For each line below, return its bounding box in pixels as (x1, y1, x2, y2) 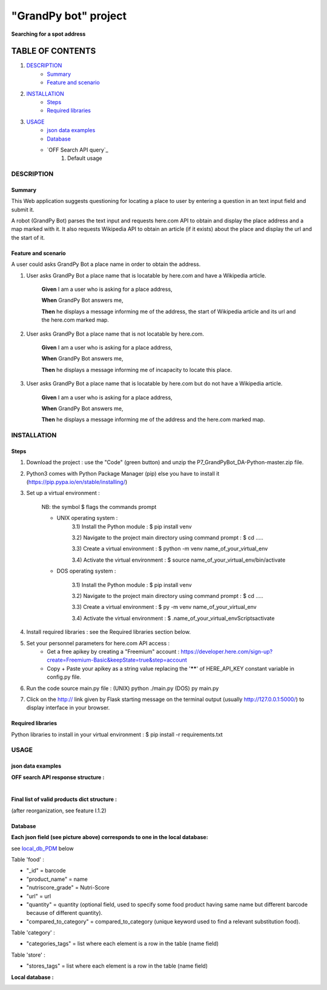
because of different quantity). (26, 909, 103, 917)
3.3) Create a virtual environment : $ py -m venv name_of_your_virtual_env (71, 603, 257, 611)
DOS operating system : (56, 567, 116, 575)
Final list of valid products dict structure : (11, 796, 117, 803)
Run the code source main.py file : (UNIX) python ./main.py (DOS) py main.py (26, 685, 219, 692)
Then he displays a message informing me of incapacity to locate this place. (41, 366, 233, 373)
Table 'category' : (11, 929, 56, 936)
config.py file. (47, 673, 82, 681)
